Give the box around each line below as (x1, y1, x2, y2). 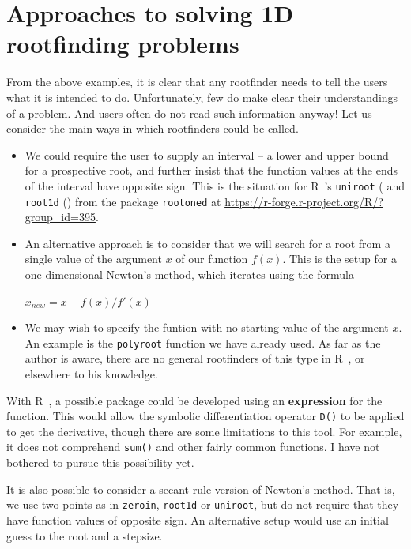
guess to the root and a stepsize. (6, 527, 163, 543)
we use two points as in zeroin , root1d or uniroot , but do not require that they (6, 496, 399, 513)
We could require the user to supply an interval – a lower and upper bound (25, 146, 389, 163)
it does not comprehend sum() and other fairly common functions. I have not (6, 438, 380, 455)
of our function (175, 250, 248, 267)
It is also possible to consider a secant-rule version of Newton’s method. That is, (6, 480, 395, 497)
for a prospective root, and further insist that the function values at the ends (25, 162, 398, 179)
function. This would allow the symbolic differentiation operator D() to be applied (6, 408, 405, 424)
